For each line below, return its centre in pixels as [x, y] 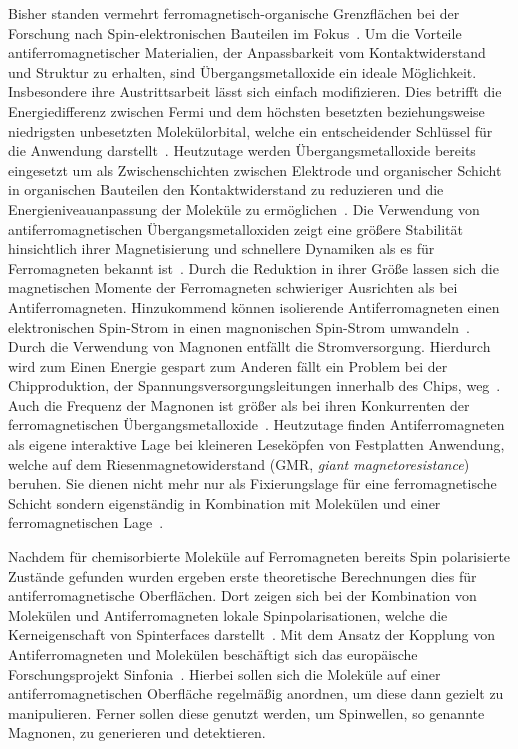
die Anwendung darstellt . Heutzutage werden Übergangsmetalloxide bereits [242, 150]
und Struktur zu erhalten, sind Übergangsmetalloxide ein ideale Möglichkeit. [242, 71]
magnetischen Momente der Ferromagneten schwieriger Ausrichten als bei [233, 287]
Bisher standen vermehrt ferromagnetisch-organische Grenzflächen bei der [234, 13]
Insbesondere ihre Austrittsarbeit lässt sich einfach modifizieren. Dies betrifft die [255, 91]
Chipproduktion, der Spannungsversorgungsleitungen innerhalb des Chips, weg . [254, 385]
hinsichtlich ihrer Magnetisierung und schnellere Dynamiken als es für [221, 248]
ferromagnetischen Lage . [86, 522]
